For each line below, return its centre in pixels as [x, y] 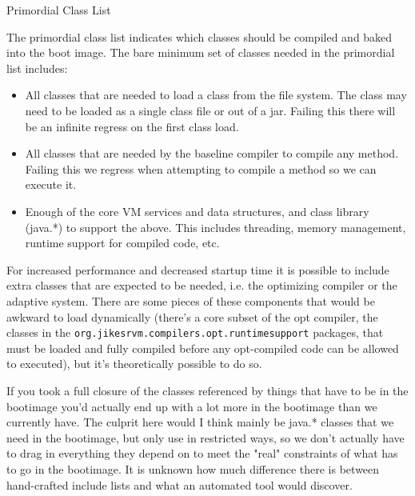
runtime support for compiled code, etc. [122, 243]
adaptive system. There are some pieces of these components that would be [191, 300]
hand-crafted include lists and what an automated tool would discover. [180, 484]
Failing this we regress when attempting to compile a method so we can [201, 168]
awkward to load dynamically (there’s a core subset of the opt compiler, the [192, 316]
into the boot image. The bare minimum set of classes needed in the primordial [201, 52]
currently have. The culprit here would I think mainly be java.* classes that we [200, 422]
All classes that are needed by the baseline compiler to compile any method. [212, 153]
